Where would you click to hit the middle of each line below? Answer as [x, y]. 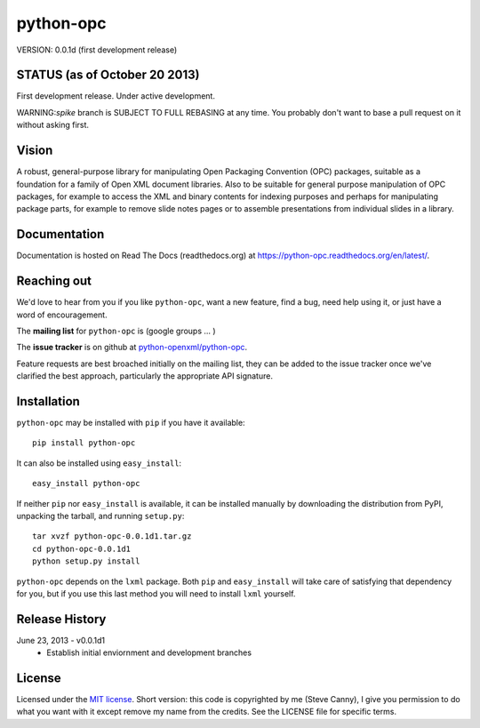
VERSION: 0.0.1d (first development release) [97, 50]
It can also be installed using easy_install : [99, 463]
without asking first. [52, 125]
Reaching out [54, 281]
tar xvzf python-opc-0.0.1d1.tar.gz [112, 536]
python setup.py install [86, 561]
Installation [48, 401]
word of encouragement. [62, 315]
